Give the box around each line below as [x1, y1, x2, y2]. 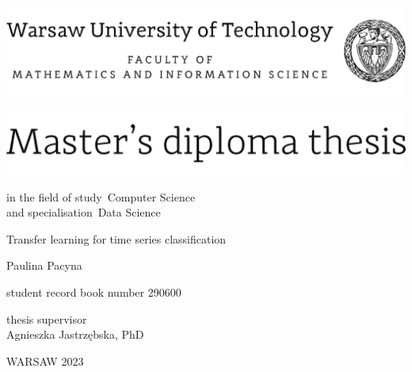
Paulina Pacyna [6, 257, 82, 274]
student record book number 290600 [6, 283, 181, 300]
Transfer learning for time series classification [6, 230, 227, 247]
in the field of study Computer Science [6, 188, 196, 205]
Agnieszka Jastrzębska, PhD [6, 326, 144, 343]
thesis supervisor [6, 310, 87, 327]
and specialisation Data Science [6, 204, 161, 221]
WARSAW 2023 [6, 352, 84, 369]
